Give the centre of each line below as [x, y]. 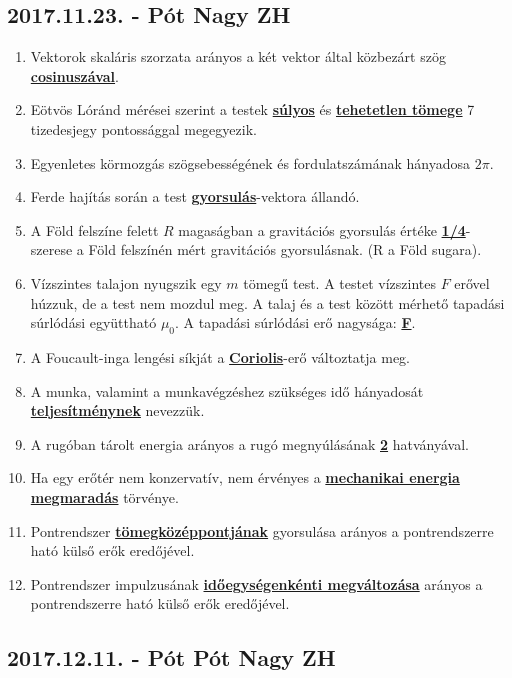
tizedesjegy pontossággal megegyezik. [143, 128]
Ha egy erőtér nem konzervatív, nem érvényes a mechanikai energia [245, 477]
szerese [51, 249]
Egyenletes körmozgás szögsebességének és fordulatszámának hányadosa [250, 162]
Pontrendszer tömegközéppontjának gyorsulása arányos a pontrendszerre [262, 530]
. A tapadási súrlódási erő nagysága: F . [295, 322]
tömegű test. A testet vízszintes [339, 282]
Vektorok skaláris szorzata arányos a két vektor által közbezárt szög [238, 56]
